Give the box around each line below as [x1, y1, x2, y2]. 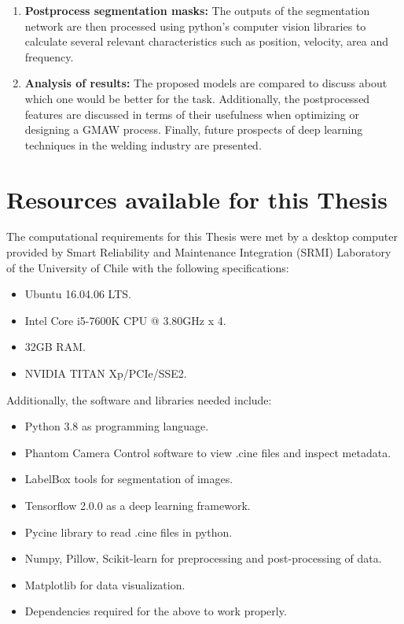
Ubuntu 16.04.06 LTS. [24, 286, 131, 302]
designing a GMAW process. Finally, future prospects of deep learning [24, 121, 363, 138]
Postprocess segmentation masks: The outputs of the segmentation [24, 2, 370, 18]
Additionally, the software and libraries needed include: [6, 391, 272, 408]
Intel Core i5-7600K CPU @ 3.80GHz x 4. [24, 312, 226, 328]
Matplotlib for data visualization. [24, 576, 185, 593]
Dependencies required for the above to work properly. [24, 603, 287, 619]
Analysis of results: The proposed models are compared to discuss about [24, 75, 387, 91]
